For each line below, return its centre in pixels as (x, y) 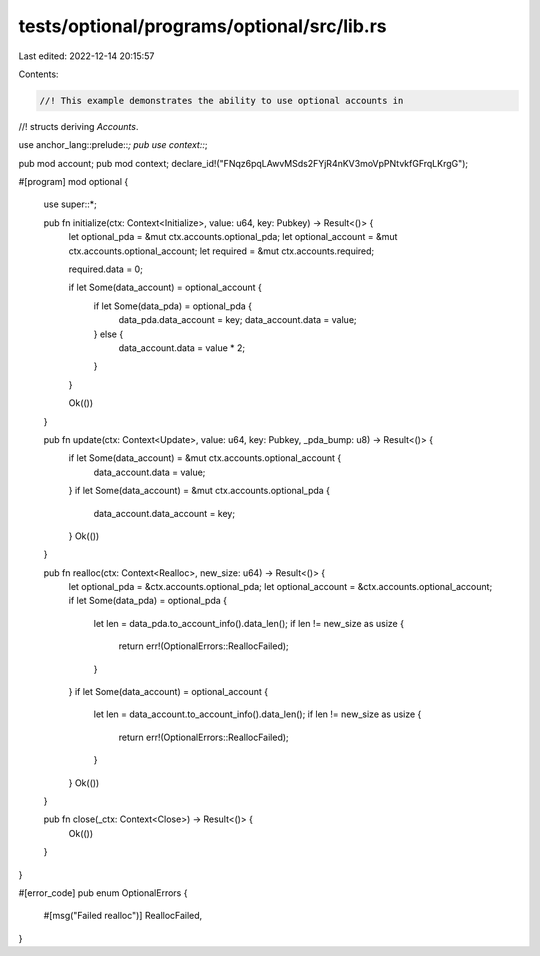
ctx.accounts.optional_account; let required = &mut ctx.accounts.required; (221, 251)
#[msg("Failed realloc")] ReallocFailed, (123, 916)
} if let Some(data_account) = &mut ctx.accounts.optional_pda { (199, 491)
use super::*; (70, 204)
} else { (108, 334)
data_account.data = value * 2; (181, 347)
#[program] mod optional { (73, 182)
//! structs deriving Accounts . (78, 126)
